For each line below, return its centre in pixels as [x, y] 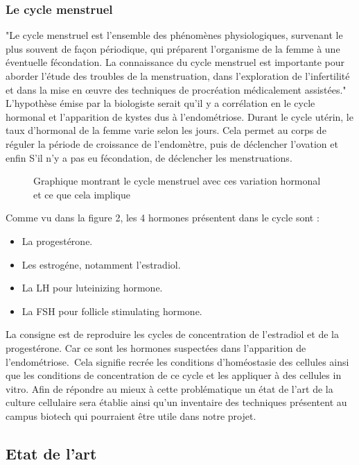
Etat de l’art [51, 453]
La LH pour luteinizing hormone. [92, 288]
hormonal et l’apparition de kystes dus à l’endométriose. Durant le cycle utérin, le [179, 116]
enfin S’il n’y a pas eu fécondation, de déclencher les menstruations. [149, 157]
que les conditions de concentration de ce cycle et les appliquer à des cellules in [174, 375]
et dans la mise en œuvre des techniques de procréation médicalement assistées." [176, 89]
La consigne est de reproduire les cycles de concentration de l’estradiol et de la [172, 334]
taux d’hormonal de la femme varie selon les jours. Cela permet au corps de [166, 130]
